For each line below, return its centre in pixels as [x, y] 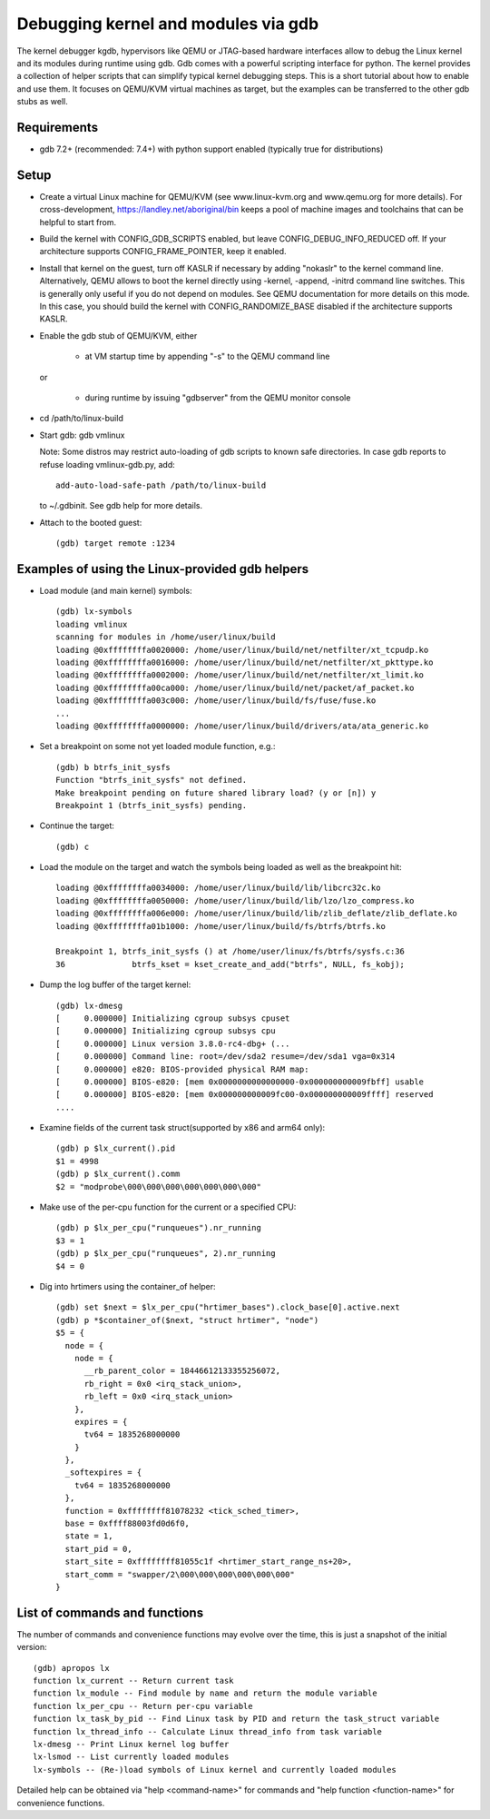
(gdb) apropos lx [71, 1668]
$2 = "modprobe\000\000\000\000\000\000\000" [159, 1186]
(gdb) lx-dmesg [89, 1005]
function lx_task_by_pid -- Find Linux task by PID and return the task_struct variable [236, 1719]
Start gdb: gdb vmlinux [82, 435]
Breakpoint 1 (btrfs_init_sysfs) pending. [152, 805]
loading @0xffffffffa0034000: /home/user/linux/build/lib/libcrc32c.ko [218, 888]
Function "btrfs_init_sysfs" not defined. [152, 780]
